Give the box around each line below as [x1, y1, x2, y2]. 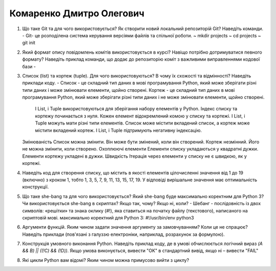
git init [22, 40, 36, 46]
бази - [22, 63, 36, 69]
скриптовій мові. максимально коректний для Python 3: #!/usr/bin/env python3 [22, 214, 194, 220]
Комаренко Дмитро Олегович [9, 8, 145, 19]
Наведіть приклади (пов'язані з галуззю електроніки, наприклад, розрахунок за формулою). [22, 231, 225, 237]
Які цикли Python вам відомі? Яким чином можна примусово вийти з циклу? [22, 257, 189, 263]
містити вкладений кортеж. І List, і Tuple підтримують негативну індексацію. [35, 127, 202, 133]
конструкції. [22, 184, 49, 190]
